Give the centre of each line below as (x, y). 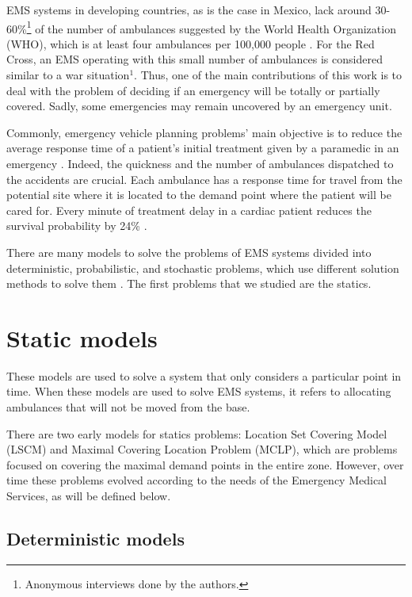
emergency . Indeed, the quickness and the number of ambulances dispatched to (200, 163)
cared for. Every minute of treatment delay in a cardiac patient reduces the (189, 210)
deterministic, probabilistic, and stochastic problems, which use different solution (203, 268)
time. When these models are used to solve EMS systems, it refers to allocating (199, 391)
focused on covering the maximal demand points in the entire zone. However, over (205, 464)
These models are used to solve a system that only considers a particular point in (204, 375)
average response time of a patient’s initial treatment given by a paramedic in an (203, 148)
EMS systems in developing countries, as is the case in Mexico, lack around (189, 10)
